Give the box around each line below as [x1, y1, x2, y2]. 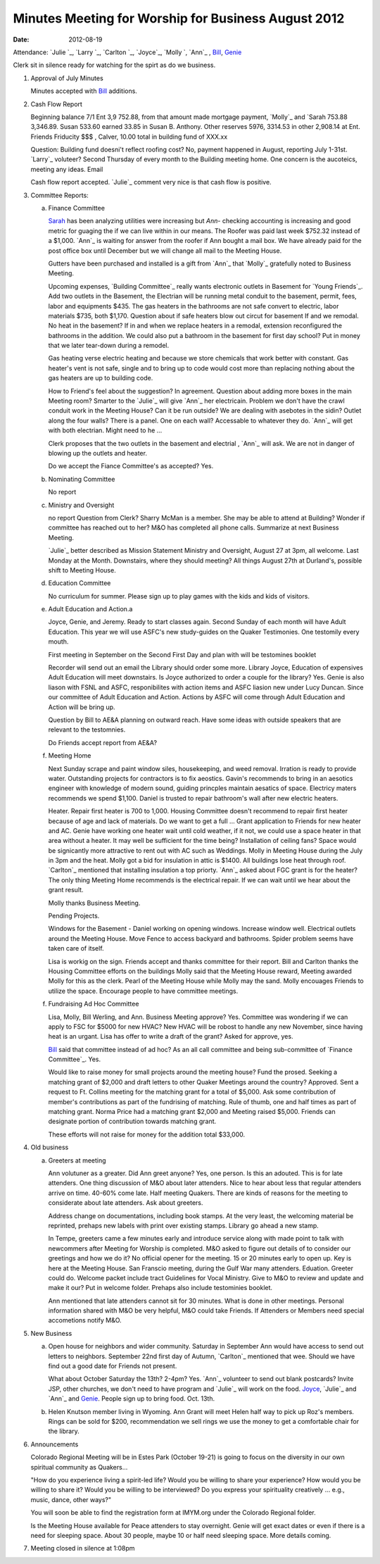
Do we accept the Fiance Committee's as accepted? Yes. [48, 462, 214, 470]
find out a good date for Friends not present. [48, 1362, 177, 1370]
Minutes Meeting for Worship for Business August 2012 [13, 11, 345, 26]
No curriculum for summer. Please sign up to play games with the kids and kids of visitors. [48, 592, 310, 600]
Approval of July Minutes [30, 74, 103, 82]
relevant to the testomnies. [48, 725, 126, 734]
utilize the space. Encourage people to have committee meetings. [48, 987, 239, 995]
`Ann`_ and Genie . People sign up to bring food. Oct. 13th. [48, 1394, 215, 1403]
